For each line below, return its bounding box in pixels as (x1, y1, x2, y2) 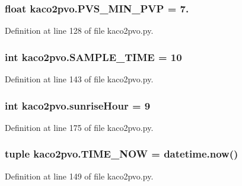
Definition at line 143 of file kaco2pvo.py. (5, 73, 154, 85)
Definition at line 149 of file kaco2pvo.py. (5, 169, 154, 182)
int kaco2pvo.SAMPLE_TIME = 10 (5, 49, 182, 64)
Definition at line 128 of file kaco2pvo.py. (5, 24, 154, 37)
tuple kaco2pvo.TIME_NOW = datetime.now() (5, 146, 238, 161)
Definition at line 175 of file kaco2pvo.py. (5, 121, 154, 133)
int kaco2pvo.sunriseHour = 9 (5, 98, 151, 113)
